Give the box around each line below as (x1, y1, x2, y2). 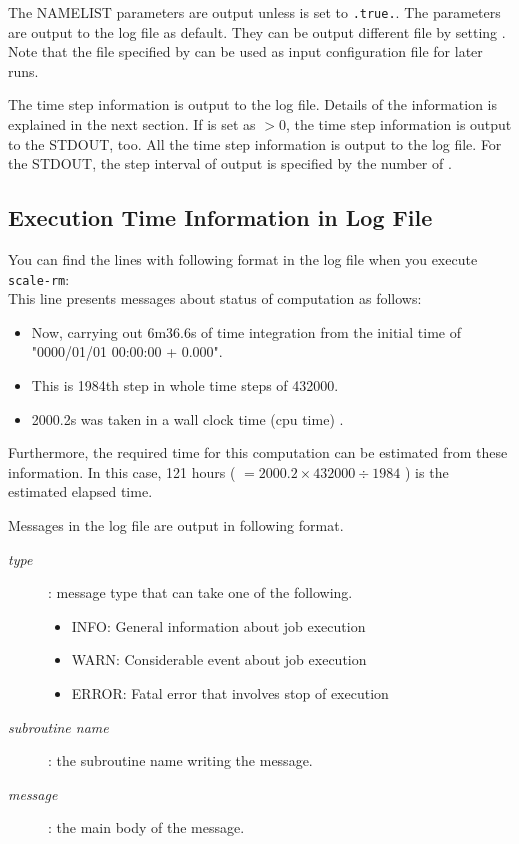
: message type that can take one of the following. (48, 582, 353, 603)
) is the (405, 461, 449, 482)
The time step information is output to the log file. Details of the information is (8, 94, 498, 115)
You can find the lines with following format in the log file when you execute (8, 249, 478, 270)
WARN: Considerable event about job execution (71, 649, 367, 670)
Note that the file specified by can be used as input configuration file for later (8, 41, 483, 62)
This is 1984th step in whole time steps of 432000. (31, 375, 339, 396)
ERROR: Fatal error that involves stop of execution (71, 682, 389, 703)
